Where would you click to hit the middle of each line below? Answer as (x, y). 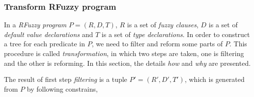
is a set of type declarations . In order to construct (176, 34)
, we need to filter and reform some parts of (157, 44)
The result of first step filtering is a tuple (66, 79)
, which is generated (214, 79)
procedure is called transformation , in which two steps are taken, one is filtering (124, 53)
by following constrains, (62, 88)
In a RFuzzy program (35, 25)
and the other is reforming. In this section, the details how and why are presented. (127, 63)
